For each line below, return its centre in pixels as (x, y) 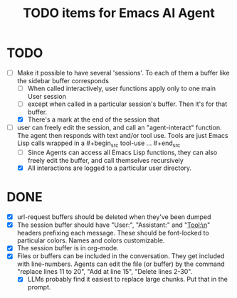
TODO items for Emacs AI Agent (119, 13)
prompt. (39, 287)
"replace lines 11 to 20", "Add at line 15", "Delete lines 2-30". (105, 272)
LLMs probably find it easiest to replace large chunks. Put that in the (128, 280)
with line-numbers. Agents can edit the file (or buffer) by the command (121, 264)
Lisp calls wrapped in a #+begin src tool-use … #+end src (99, 144)
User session (47, 97)
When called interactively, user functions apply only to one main (122, 88)
